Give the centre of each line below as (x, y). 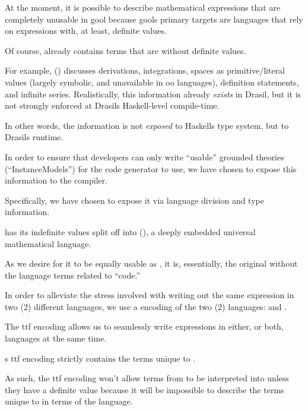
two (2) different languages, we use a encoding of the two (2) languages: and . (146, 306)
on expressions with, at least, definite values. (86, 31)
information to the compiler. (56, 180)
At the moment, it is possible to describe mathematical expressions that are (143, 7)
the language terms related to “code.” (73, 275)
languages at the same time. (56, 338)
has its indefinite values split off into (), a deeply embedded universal (130, 231)
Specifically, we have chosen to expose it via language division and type (134, 200)
